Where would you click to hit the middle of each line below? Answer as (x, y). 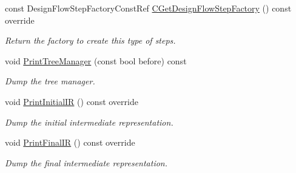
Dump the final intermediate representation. (86, 162)
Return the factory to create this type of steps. (90, 40)
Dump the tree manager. (50, 81)
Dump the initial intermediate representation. (89, 122)
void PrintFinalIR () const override (70, 142)
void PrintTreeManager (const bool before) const (96, 60)
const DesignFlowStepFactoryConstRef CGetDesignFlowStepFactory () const (148, 8)
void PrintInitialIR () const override (72, 101)
